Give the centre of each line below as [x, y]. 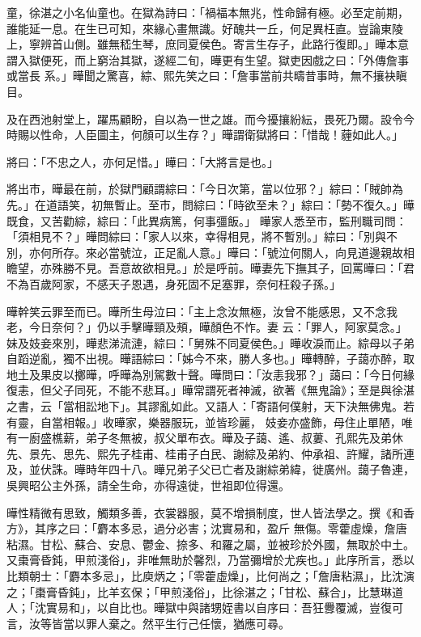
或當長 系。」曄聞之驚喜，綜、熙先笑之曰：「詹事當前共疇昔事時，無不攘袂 [201, 76]
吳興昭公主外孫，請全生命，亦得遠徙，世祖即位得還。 [148, 485]
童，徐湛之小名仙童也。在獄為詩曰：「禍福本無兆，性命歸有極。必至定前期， [208, 12]
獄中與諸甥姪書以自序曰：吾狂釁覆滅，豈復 [278, 607]
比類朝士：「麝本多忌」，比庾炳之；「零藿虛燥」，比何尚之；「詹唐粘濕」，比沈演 [210, 576]
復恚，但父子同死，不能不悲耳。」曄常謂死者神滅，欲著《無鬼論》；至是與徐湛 [210, 390]
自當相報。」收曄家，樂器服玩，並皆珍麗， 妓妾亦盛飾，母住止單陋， [221, 422]
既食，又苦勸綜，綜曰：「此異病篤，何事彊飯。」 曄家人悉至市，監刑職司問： [207, 220]
